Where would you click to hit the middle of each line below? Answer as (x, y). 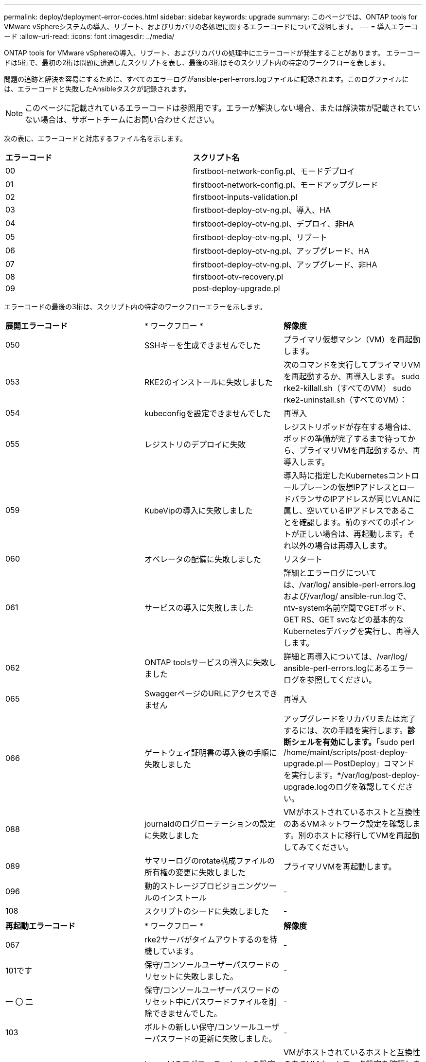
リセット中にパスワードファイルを (206, 1002)
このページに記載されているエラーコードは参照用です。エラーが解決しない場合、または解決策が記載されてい (223, 108)
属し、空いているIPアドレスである (345, 511)
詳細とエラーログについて (330, 573)
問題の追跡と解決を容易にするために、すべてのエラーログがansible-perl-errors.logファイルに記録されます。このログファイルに (206, 79)
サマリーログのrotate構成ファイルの (210, 861)
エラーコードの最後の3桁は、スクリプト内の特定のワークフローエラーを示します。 (135, 307)
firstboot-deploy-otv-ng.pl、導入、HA (262, 210)
